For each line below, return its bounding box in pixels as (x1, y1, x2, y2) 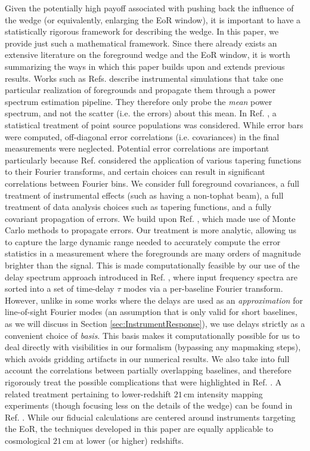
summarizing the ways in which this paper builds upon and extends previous (5, 60, 285, 72)
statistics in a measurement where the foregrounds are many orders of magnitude (5, 247, 301, 260)
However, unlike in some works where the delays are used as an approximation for (5, 294, 303, 306)
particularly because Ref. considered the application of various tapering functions (5, 153, 302, 166)
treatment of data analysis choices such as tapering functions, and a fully (5, 200, 272, 213)
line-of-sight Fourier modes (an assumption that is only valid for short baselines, (5, 305, 297, 318)
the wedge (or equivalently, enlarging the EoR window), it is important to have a (5, 13, 301, 26)
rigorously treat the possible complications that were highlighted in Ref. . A (5, 376, 282, 388)
